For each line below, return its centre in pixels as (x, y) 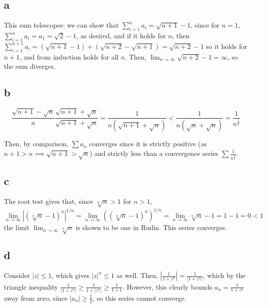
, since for (205, 25)
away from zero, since (36, 298)
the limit (17, 227)
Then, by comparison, (36, 144)
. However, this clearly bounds (167, 286)
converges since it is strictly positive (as (148, 144)
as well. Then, (137, 275)
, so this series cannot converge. (140, 298)
